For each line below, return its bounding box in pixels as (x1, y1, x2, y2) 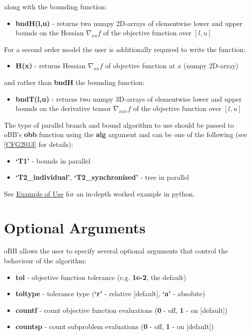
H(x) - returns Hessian (15, 60, 86, 71)
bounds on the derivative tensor (15, 103, 111, 113)
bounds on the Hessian (15, 28, 84, 38)
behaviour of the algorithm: (4, 255, 87, 266)
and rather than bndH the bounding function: (4, 77, 145, 87)
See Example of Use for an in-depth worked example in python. (4, 188, 195, 198)
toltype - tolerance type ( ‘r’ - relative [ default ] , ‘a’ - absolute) (15, 288, 205, 299)
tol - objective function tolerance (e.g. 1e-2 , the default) (15, 272, 186, 282)
